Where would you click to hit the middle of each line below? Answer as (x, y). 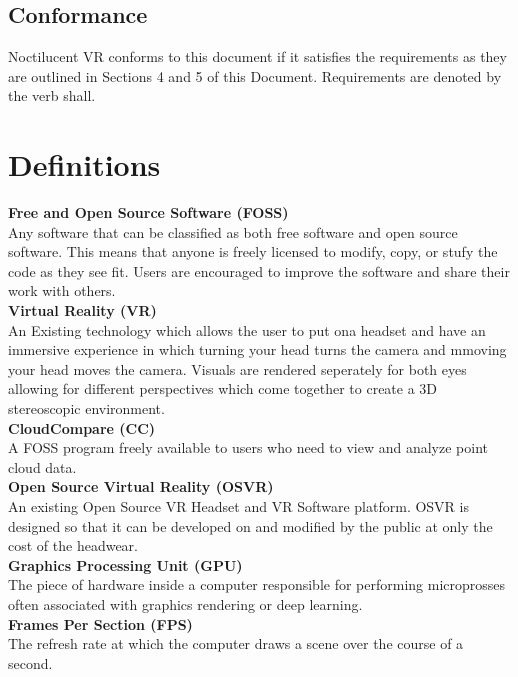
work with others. (62, 290)
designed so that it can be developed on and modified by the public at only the (250, 525)
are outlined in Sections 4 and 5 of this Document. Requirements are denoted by (255, 75)
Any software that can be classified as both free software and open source (233, 231)
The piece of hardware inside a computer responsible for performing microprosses (257, 584)
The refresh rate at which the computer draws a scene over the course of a (236, 643)
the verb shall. (52, 95)
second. (30, 662)
